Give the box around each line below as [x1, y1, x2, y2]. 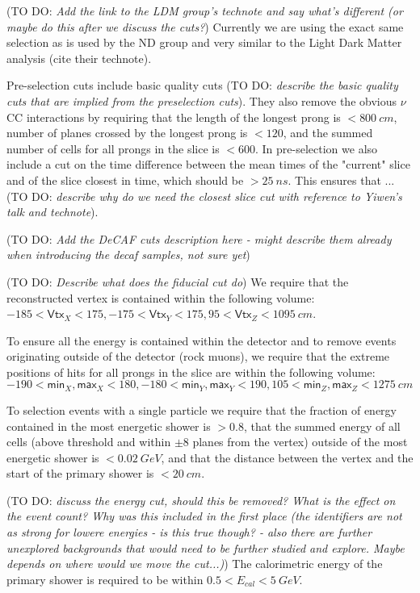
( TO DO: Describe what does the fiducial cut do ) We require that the [6, 273, 349, 290]
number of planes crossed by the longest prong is [6, 124, 248, 141]
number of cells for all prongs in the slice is [6, 140, 220, 157]
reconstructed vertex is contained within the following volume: [6, 289, 315, 306]
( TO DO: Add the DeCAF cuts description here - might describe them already [6, 230, 392, 247]
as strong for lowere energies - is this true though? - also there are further [6, 524, 372, 541]
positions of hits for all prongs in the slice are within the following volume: [6, 363, 376, 380]
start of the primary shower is [6, 465, 154, 482]
